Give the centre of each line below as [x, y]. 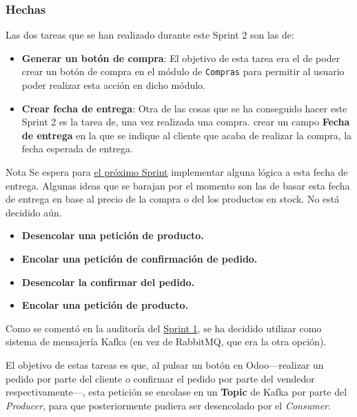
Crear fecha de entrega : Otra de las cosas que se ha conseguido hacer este [184, 108]
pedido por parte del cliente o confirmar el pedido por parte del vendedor [160, 378]
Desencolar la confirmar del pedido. [108, 282]
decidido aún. [34, 212]
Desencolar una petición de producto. [113, 235]
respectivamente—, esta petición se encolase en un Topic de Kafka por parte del [176, 392]
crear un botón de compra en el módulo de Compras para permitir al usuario [183, 71]
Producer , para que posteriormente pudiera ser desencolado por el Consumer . [168, 405]
